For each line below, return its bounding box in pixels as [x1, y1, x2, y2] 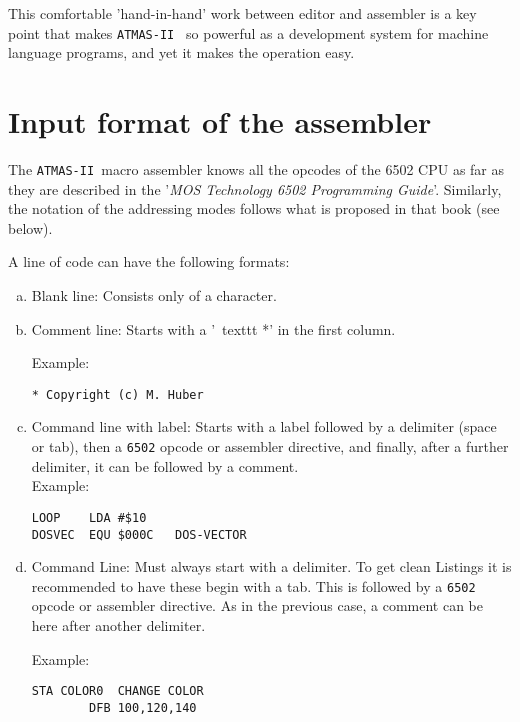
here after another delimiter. [31, 615, 206, 636]
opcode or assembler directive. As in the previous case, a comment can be [31, 595, 483, 616]
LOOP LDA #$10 [31, 510, 147, 525]
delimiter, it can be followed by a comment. [31, 455, 299, 476]
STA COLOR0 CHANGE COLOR [31, 684, 204, 699]
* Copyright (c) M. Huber [31, 387, 204, 402]
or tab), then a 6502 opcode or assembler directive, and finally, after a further [31, 436, 509, 457]
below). [8, 217, 53, 238]
